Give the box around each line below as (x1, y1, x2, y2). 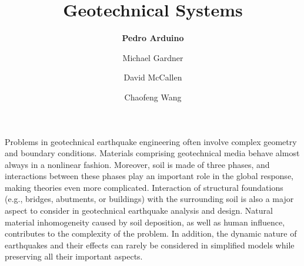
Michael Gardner (122, 51, 183, 63)
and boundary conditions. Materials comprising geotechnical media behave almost (5, 147, 300, 159)
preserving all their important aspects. (5, 250, 143, 262)
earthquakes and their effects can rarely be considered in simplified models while (5, 238, 295, 251)
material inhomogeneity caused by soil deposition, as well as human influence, (5, 216, 285, 228)
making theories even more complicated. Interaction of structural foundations (5, 181, 283, 193)
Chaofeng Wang (124, 90, 182, 103)
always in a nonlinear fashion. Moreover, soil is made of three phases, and (5, 158, 270, 170)
